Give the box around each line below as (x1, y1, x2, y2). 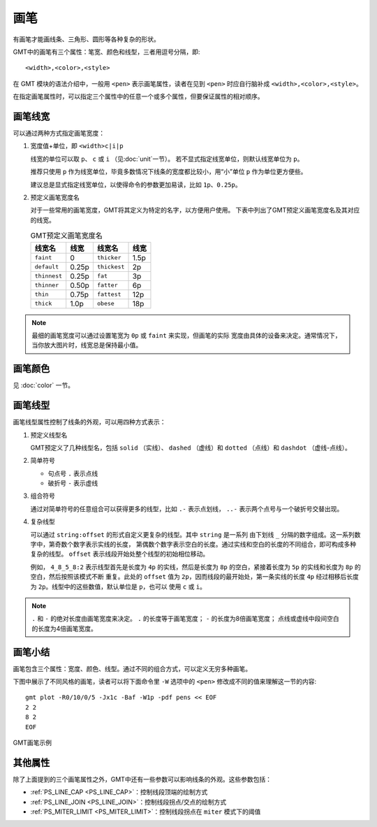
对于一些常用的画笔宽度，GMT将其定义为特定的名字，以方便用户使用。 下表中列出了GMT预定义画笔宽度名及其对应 (30, 206, 360, 215)
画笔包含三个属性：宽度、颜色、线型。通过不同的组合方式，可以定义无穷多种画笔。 (13, 664, 251, 673)
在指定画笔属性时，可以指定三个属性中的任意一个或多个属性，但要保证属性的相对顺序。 (13, 92, 264, 101)
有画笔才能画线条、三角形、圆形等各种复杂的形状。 (13, 35, 160, 43)
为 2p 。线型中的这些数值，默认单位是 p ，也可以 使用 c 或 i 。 (30, 582, 206, 591)
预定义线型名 (30, 431, 68, 439)
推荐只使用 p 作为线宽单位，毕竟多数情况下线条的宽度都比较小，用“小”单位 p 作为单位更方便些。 (30, 168, 307, 176)
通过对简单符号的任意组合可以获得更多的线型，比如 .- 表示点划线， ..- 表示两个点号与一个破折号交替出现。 (30, 504, 343, 513)
